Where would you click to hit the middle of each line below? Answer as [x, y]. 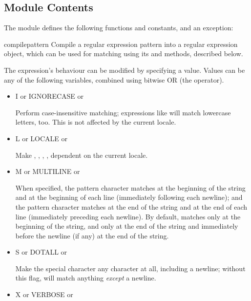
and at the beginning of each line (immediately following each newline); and [129, 197]
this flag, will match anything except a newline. [86, 278]
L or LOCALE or [42, 138]
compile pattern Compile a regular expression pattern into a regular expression [121, 44]
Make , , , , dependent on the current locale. [82, 155]
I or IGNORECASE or [50, 96]
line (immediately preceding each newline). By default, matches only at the [128, 216]
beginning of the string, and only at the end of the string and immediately [127, 226]
